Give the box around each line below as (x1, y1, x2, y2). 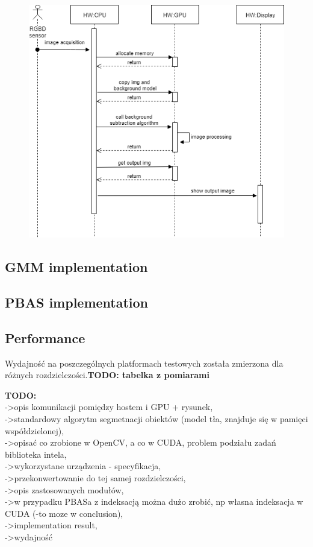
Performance (5, 328, 85, 347)
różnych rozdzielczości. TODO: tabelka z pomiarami (5, 368, 210, 381)
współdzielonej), (5, 424, 64, 437)
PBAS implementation (5, 293, 149, 311)
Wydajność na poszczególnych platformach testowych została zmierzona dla (5, 356, 284, 369)
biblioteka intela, (5, 447, 67, 460)
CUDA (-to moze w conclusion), (5, 507, 123, 519)
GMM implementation (5, 258, 148, 276)
